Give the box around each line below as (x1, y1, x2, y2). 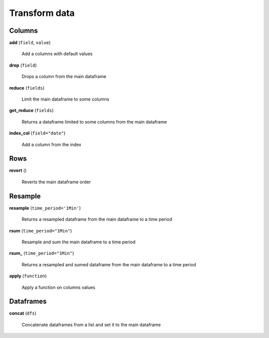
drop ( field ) (9, 62, 37, 68)
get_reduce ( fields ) (9, 108, 54, 113)
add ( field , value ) (9, 40, 51, 46)
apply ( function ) (9, 273, 47, 279)
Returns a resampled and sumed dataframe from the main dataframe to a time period (21, 261, 196, 267)
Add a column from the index (21, 141, 82, 147)
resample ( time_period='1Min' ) (9, 205, 81, 211)
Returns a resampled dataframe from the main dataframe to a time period (21, 217, 172, 223)
